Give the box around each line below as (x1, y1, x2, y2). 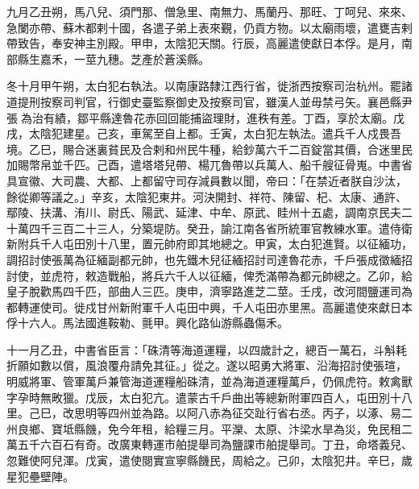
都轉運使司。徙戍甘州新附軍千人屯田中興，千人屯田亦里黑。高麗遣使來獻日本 (6, 298, 413, 315)
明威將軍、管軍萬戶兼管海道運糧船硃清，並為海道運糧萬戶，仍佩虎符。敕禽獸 (6, 373, 413, 390)
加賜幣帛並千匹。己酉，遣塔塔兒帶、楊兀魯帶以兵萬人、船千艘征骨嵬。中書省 (6, 156, 413, 173)
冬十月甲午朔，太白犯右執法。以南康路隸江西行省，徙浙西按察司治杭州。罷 (6, 77, 401, 94)
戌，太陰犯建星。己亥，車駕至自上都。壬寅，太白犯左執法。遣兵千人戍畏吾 (6, 125, 401, 142)
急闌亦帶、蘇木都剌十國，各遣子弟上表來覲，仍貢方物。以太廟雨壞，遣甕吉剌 (6, 19, 413, 35)
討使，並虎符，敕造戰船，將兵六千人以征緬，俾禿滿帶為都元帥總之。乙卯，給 (6, 267, 413, 284)
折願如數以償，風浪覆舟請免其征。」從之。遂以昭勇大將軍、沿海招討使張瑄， (6, 357, 407, 374)
